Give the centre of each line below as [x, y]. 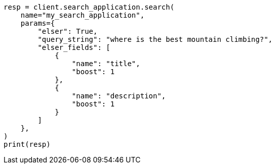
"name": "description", [119, 96]
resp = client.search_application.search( [89, 7]
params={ [38, 23]
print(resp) [27, 144]
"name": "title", [106, 64]
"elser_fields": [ [74, 47]
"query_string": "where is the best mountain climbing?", [155, 39]
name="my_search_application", [83, 15]
